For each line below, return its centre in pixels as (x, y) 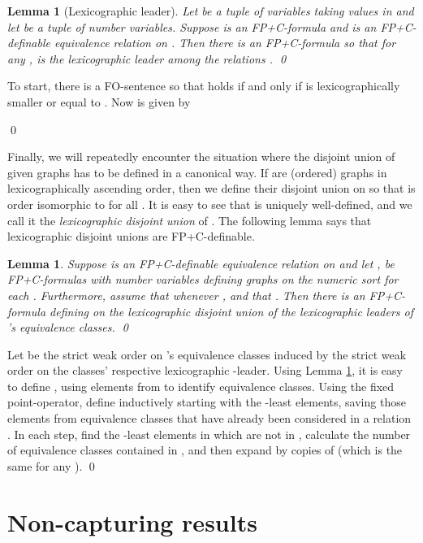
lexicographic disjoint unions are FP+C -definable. (131, 236)
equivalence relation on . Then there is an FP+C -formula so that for (225, 43)
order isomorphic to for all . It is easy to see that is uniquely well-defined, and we (210, 204)
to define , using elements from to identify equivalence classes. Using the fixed (201, 386)
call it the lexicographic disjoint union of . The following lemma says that (190, 220)
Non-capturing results (132, 521)
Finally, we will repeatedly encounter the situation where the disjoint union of (201, 156)
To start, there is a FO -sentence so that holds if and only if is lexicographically (204, 86)
